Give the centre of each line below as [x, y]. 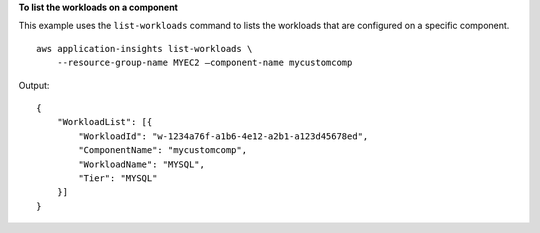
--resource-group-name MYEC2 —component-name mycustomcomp [204, 63]
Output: [34, 85]
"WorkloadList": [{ [104, 122]
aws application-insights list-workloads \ [144, 48]
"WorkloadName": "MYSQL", [141, 164]
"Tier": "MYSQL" [118, 178]
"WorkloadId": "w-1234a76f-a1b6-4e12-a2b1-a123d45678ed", [223, 136]
